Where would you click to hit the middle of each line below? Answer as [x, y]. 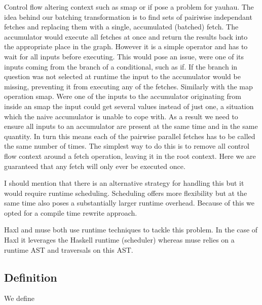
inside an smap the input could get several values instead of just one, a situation [129, 106]
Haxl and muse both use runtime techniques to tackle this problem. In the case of [131, 230]
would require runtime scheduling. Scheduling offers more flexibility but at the [126, 193]
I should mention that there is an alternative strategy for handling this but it [124, 183]
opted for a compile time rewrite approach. [71, 212]
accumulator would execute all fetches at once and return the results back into [126, 36]
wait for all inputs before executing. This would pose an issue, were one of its [124, 56]
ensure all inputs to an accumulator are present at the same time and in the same [131, 126]
